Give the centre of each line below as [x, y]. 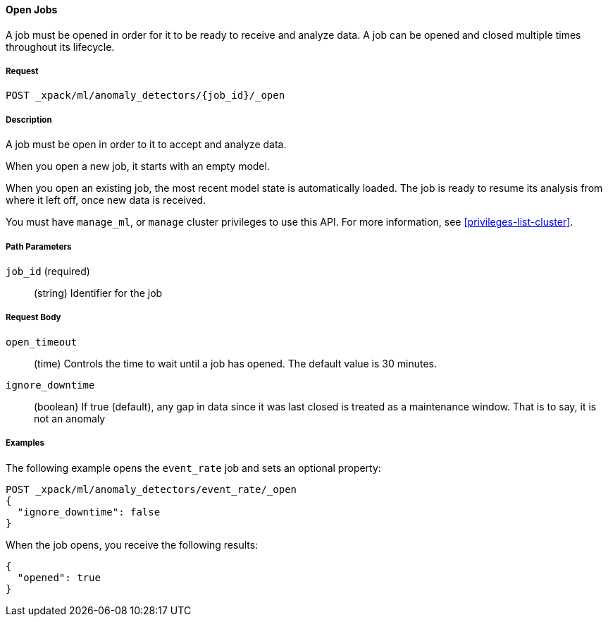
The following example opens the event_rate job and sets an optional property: [193, 468]
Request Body [33, 318]
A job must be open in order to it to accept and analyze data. [146, 145]
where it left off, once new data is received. [106, 200]
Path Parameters [39, 246]
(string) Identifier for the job [98, 293]
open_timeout [42, 342]
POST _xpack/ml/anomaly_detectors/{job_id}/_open [145, 96]
